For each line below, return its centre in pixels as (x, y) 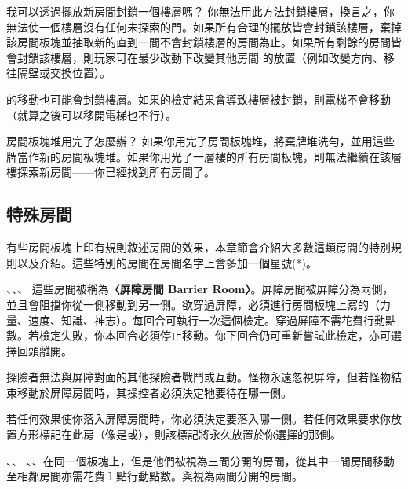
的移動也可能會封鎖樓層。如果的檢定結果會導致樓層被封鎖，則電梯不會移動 (199, 99)
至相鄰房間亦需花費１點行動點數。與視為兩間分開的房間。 (155, 476)
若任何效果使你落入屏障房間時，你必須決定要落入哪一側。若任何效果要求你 (199, 419)
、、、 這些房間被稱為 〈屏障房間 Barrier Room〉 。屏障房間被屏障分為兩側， (200, 289)
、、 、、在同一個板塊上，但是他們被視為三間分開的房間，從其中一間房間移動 (200, 460)
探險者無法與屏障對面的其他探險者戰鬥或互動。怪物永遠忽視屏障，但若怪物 (199, 377)
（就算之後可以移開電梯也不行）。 (91, 114)
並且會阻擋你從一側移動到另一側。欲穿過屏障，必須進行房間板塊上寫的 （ (193, 304)
